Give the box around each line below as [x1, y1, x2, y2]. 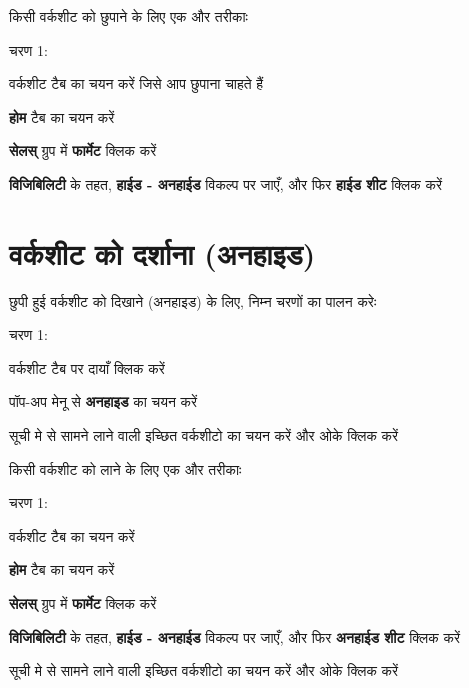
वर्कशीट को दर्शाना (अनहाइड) [9, 232, 316, 273]
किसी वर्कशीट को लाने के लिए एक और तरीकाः [9, 458, 242, 479]
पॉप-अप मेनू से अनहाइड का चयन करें [9, 391, 198, 412]
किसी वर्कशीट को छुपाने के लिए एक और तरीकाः [9, 6, 248, 26]
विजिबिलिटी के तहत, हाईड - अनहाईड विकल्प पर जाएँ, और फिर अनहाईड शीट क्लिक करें [9, 626, 460, 647]
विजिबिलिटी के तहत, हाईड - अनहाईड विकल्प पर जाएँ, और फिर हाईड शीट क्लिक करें [9, 173, 442, 194]
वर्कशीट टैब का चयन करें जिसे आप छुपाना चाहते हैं [9, 73, 264, 94]
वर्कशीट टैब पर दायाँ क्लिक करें [9, 357, 165, 378]
